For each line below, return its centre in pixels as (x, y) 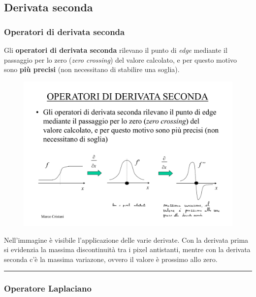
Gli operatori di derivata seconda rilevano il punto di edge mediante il (116, 50)
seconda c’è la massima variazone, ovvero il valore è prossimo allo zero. (111, 259)
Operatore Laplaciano (48, 288)
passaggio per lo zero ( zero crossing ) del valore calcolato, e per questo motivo (121, 59)
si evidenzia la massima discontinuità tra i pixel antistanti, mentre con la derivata (127, 249)
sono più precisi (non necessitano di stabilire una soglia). (92, 69)
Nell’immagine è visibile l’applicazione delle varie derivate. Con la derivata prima (126, 240)
